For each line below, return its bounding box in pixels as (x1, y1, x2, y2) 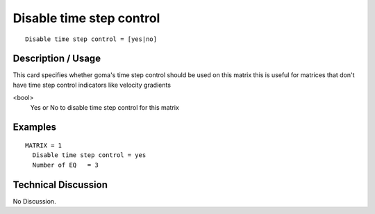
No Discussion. (12, 197, 56, 205)
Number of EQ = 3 (32, 160, 99, 169)
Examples (12, 122, 57, 133)
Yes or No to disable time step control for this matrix (30, 103, 180, 111)
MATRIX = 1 (25, 142, 62, 149)
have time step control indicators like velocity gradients (12, 81, 172, 89)
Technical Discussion (12, 179, 108, 190)
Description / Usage (12, 53, 101, 65)
